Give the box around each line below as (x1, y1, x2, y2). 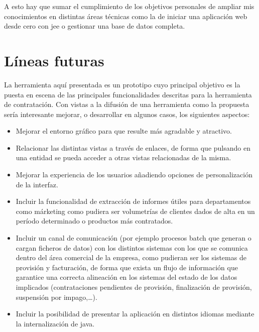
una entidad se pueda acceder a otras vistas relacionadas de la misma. (16, 152, 231, 163)
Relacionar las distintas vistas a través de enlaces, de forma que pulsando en (16, 142, 250, 153)
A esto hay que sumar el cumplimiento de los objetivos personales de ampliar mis (4, 1, 254, 11)
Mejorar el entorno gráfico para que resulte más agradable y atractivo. (16, 126, 232, 136)
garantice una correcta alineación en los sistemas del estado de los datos (16, 272, 237, 282)
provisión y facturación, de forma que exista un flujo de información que (16, 262, 238, 272)
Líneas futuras (4, 50, 104, 70)
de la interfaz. (16, 179, 58, 189)
